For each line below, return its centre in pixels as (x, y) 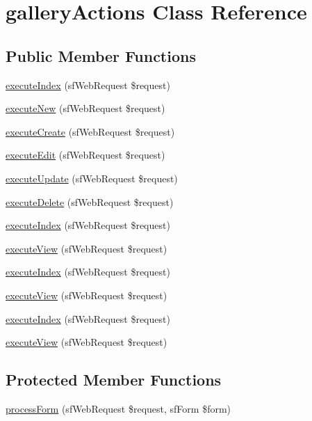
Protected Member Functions (114, 380)
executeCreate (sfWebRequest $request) (90, 131)
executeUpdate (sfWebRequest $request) (92, 178)
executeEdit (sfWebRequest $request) (85, 155)
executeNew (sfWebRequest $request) (85, 108)
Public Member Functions (101, 55)
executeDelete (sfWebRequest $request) (90, 201)
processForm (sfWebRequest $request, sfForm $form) (118, 408)
